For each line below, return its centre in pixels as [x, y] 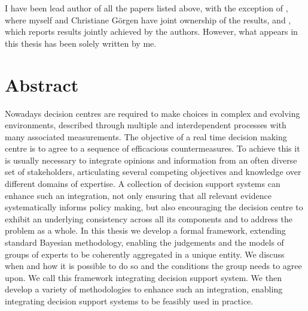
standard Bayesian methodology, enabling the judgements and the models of [144, 242]
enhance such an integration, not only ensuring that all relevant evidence [138, 195]
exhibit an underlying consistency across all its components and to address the [149, 218]
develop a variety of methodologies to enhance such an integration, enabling [144, 289]
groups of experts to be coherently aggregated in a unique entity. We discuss [145, 254]
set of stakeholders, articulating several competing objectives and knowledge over [153, 172]
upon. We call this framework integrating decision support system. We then [143, 277]
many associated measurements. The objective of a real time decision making [146, 136]
